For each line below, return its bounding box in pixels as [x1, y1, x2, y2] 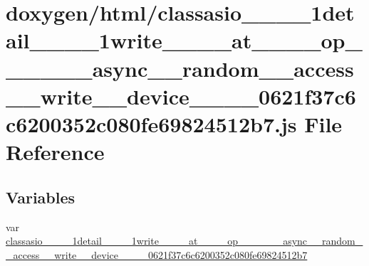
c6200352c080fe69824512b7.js [6, 109, 297, 138]
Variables [6, 186, 76, 208]
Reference [6, 137, 105, 166]
